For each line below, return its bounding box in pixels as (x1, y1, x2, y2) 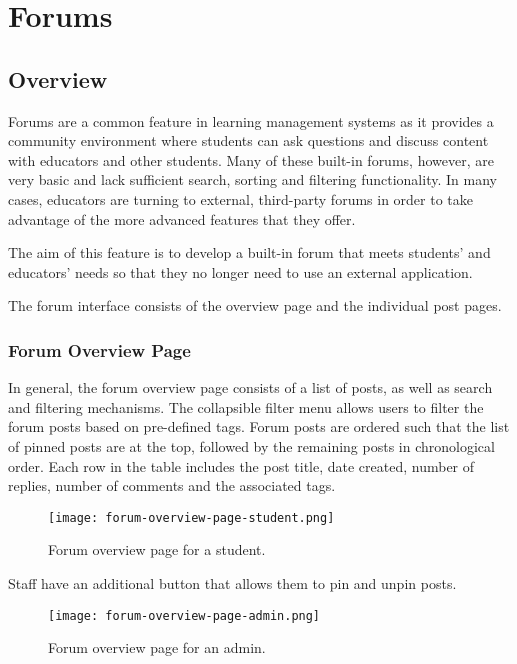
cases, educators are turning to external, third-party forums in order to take (8, 188, 474, 209)
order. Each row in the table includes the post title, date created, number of (8, 455, 475, 476)
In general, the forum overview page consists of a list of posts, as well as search (8, 377, 493, 398)
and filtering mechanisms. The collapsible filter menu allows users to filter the (8, 396, 484, 417)
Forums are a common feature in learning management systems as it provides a (8, 110, 494, 131)
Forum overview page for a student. (48, 539, 266, 560)
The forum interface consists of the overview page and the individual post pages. (8, 295, 502, 316)
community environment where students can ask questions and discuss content (8, 130, 489, 151)
